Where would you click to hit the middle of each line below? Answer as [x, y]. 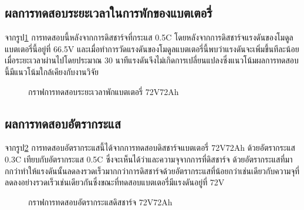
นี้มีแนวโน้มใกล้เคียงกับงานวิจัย [52, 71]
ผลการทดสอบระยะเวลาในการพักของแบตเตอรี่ [109, 13]
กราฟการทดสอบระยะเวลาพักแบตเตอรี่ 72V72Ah [104, 91]
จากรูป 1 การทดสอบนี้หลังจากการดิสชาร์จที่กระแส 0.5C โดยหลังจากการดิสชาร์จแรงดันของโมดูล [149, 37]
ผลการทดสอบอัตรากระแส [63, 123]
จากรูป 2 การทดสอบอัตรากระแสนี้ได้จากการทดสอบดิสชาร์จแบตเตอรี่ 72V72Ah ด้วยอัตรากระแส [150, 148]
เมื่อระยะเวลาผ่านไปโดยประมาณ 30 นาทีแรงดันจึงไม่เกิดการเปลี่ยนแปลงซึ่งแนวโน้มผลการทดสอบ [152, 60]
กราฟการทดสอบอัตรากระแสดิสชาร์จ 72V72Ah [100, 201]
